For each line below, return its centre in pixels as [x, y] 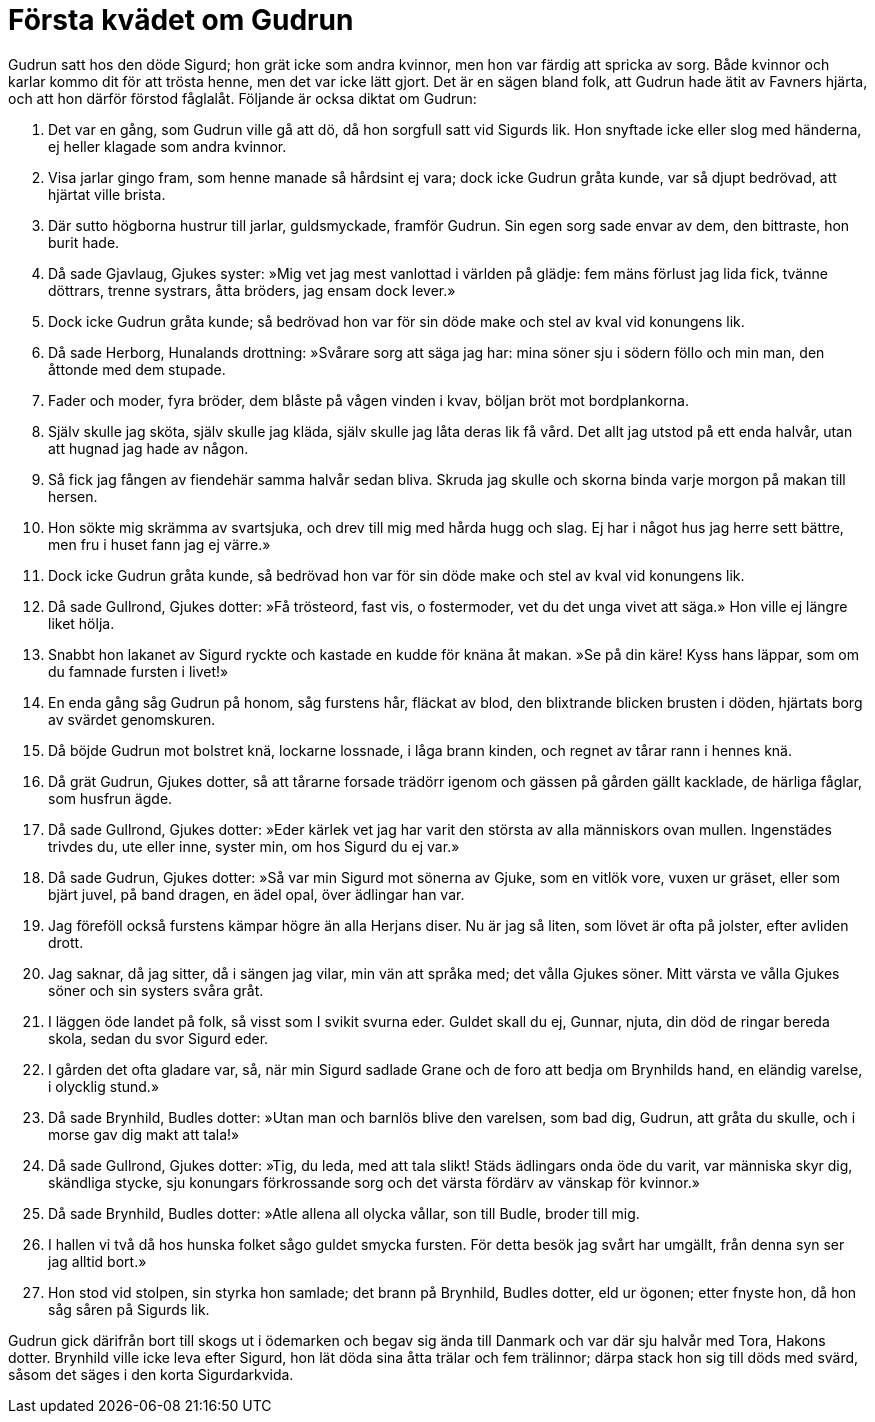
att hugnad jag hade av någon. [148, 448]
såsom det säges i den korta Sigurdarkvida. [151, 1374]
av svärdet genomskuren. [132, 719]
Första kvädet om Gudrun [181, 20]
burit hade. [84, 242]
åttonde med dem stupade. [137, 369]
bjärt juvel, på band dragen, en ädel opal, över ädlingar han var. [256, 894]
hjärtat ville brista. [107, 194]
